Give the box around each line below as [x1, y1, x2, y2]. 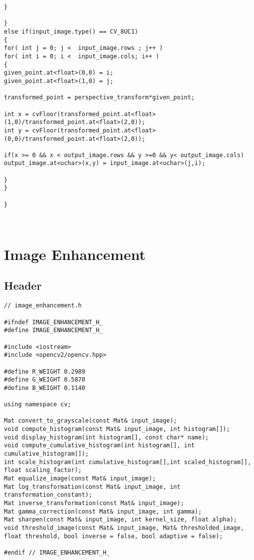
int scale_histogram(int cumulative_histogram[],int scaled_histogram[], [4, 458, 252, 466]
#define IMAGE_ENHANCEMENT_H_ [4, 327, 103, 334]
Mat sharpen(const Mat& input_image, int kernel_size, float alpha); [4, 516, 237, 523]
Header [4, 278, 42, 293]
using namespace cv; [4, 401, 72, 408]
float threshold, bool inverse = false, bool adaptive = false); [4, 532, 223, 540]
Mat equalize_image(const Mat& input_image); [4, 475, 156, 482]
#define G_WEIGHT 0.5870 [4, 376, 85, 384]
